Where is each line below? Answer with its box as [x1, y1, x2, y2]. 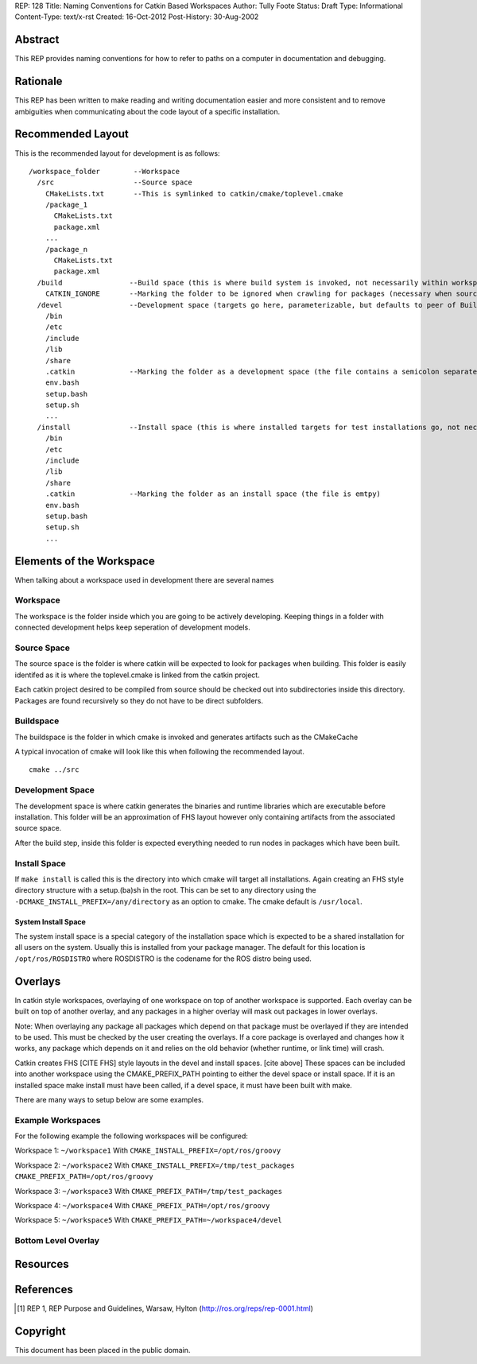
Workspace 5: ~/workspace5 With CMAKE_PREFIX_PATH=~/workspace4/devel [14, 1215, 282, 1225]
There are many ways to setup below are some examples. [14, 1095, 204, 1104]
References [14, 1282, 73, 1296]
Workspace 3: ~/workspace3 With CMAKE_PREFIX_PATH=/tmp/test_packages [14, 1186, 282, 1195]
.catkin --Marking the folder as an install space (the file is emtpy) [45, 490, 382, 498]
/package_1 [45, 200, 88, 210]
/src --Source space [37, 178, 192, 187]
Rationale [14, 75, 63, 88]
